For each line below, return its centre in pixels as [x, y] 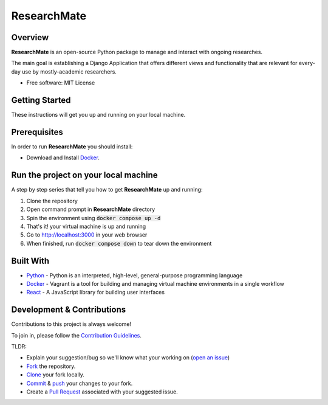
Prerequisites [37, 132]
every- [307, 63]
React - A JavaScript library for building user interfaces [96, 292]
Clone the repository [52, 201]
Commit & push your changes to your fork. [80, 383]
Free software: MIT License [61, 83]
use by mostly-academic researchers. [69, 71]
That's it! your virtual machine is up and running [86, 226]
